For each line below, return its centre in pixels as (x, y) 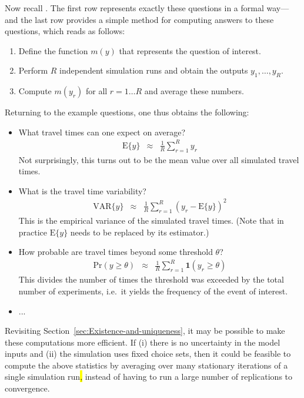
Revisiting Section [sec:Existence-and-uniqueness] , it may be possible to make (145, 331)
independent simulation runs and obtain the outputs (154, 70)
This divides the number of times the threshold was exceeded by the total (151, 279)
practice (33, 232)
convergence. (27, 388)
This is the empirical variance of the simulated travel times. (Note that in (151, 220)
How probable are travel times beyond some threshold (116, 252)
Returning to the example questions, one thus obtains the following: (127, 112)
